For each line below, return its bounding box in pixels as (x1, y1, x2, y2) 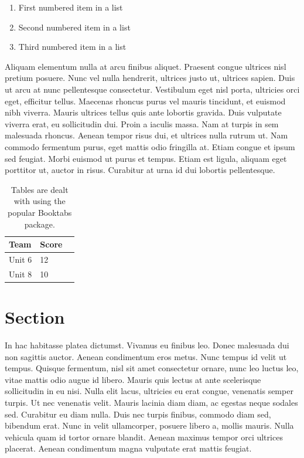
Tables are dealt (11, 183, 69, 195)
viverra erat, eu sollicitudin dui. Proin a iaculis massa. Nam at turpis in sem (5, 117, 279, 130)
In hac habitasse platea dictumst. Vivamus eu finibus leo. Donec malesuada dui (5, 339, 289, 351)
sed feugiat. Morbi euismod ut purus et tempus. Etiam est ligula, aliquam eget (5, 152, 287, 164)
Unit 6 (9, 253, 32, 265)
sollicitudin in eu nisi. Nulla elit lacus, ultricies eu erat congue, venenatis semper (5, 385, 293, 397)
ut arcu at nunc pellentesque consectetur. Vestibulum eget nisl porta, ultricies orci (5, 83, 300, 95)
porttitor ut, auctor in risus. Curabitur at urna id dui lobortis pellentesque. (5, 164, 275, 176)
